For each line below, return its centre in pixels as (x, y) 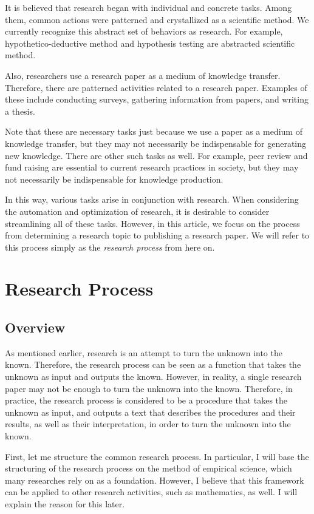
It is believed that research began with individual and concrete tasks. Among (148, 7)
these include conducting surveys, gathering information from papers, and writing (157, 99)
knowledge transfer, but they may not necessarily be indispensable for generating (156, 143)
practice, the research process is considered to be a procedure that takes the (146, 400)
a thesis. (20, 111)
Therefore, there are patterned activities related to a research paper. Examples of (156, 87)
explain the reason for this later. (65, 503)
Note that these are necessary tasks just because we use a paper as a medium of (154, 131)
